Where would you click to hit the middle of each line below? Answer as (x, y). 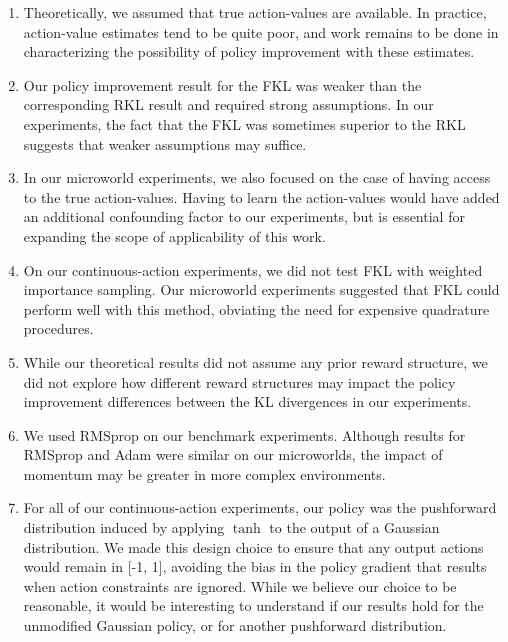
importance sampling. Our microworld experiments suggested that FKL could (261, 289)
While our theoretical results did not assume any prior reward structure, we (255, 361)
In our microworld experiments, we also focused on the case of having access (257, 177)
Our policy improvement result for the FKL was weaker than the (222, 84)
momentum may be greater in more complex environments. (204, 473)
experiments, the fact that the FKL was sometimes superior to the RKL (244, 123)
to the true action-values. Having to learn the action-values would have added (261, 196)
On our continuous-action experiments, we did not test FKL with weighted (253, 269)
